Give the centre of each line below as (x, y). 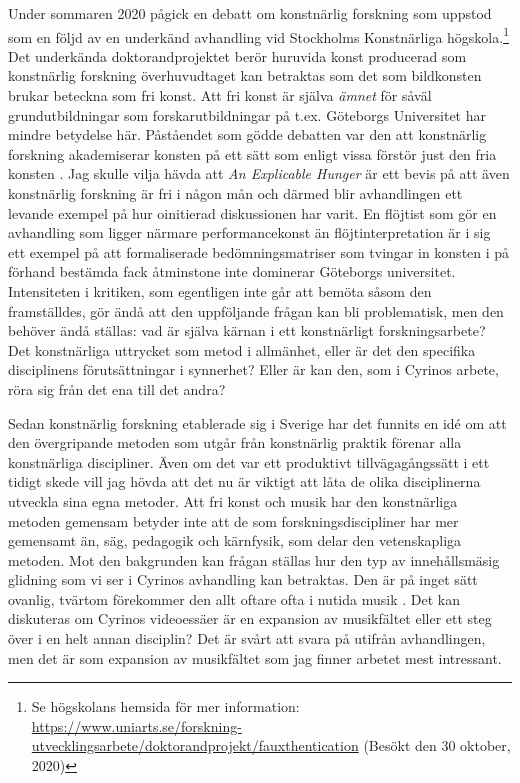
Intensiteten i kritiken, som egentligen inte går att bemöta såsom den (220, 290)
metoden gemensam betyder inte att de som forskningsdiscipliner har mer (233, 520)
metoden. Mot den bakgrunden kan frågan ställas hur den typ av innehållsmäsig (254, 559)
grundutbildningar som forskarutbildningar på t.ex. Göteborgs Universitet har (247, 114)
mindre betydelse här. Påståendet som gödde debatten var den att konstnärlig (247, 134)
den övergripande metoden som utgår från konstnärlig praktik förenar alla (235, 442)
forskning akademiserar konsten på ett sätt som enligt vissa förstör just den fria (252, 153)
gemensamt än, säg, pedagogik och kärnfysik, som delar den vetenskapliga (235, 540)
